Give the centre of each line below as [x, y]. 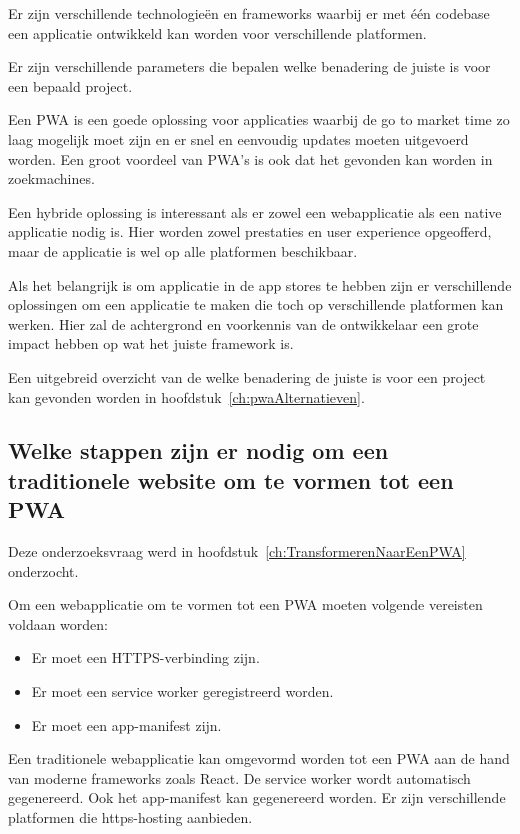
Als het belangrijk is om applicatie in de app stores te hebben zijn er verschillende [260, 284]
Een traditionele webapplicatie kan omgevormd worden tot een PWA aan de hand [259, 758]
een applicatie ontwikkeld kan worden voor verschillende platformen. [217, 32]
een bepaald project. [70, 85]
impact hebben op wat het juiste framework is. [151, 343]
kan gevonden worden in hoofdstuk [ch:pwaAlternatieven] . [186, 396]
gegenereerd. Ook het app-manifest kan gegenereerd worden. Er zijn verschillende [257, 797]
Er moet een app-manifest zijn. [126, 724]
